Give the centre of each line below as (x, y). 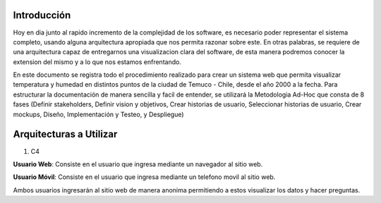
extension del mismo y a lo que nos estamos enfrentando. (97, 62)
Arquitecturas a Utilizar (65, 134)
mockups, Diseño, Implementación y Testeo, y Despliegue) (98, 114)
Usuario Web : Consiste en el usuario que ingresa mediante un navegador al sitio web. (138, 164)
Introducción (42, 15)
